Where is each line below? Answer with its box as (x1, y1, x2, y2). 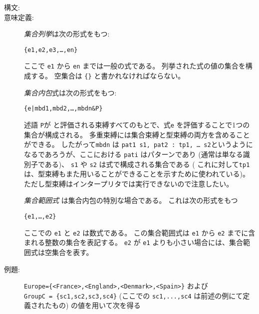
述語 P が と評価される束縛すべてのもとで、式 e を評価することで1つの (24, 119, 250, 129)
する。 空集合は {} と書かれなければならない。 (30, 70, 185, 81)
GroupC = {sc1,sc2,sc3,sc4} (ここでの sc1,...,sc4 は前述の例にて (24, 290, 243, 300)
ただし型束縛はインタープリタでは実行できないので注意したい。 (24, 178, 234, 188)
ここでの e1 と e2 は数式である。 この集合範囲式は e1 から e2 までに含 (24, 227, 256, 237)
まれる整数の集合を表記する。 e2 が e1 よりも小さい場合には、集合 (24, 237, 244, 247)
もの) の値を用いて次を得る (51, 300, 141, 310)
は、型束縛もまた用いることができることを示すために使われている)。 (24, 168, 250, 179)
